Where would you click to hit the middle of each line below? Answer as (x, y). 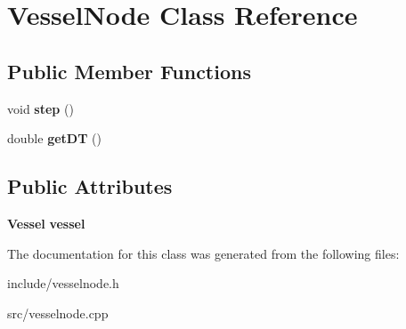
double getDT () (54, 138)
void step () (41, 108)
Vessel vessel (46, 223)
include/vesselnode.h (63, 283)
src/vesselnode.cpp (58, 313)
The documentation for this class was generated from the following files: (203, 253)
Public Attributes (90, 186)
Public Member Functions (129, 71)
